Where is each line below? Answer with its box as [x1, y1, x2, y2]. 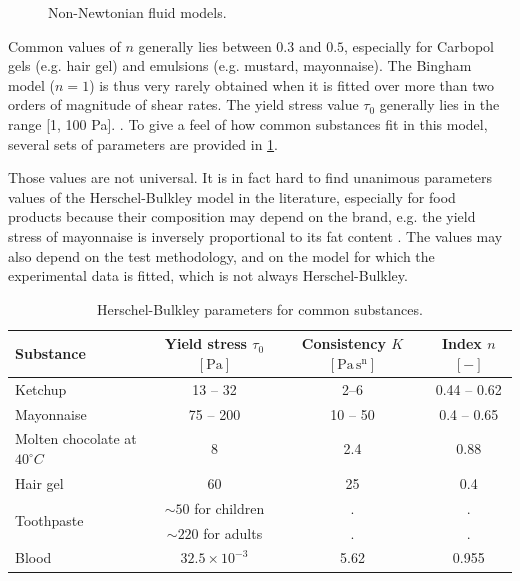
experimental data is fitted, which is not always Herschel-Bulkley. [8, 265, 408, 286]
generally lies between [138, 35, 272, 56]
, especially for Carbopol [344, 35, 494, 56]
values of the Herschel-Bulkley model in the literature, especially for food [8, 186, 456, 207]
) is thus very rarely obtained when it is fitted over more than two [89, 74, 494, 95]
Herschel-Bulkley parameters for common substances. [97, 298, 423, 319]
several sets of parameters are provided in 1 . [8, 133, 278, 154]
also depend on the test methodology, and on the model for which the [8, 245, 435, 266]
